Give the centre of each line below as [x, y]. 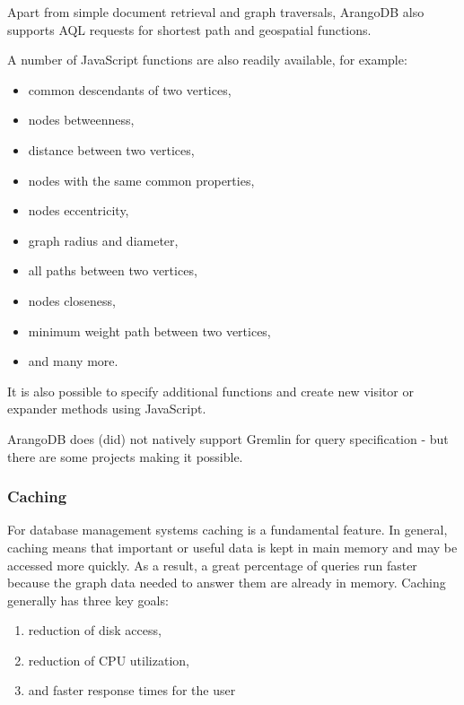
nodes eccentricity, [79, 210]
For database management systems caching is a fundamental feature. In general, [228, 530]
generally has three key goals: [88, 600]
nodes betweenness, [81, 120]
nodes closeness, [72, 300]
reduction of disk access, [95, 630]
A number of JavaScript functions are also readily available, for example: [207, 60]
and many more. [73, 361]
